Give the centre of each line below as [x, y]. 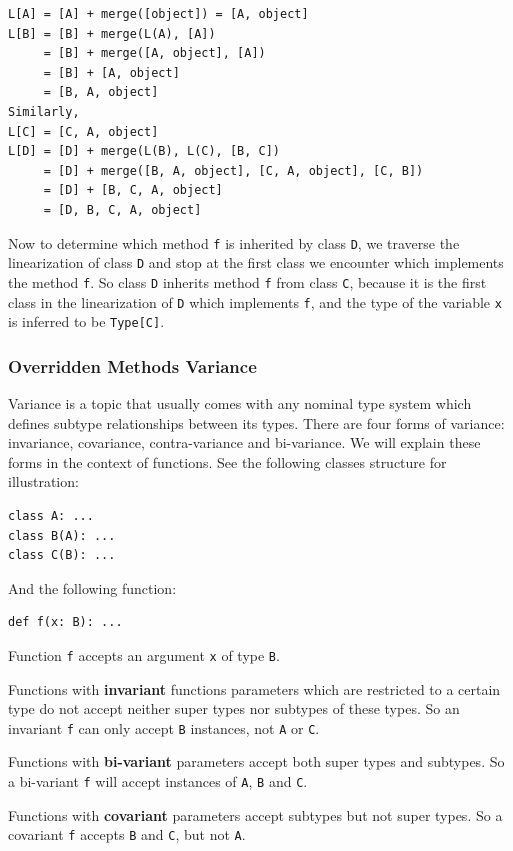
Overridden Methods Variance [132, 365]
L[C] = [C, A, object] [83, 131]
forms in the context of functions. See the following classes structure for [227, 461]
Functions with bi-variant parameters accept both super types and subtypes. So [256, 761]
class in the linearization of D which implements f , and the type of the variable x [255, 301]
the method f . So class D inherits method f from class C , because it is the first [247, 281]
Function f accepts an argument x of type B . [144, 654]
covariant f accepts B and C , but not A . [127, 834]
